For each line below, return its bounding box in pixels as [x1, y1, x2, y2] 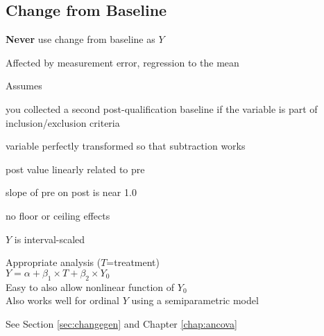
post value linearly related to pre [6, 161, 145, 176]
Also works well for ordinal [6, 293, 119, 308]
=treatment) [106, 255, 160, 269]
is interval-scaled [14, 231, 85, 246]
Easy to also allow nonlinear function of [6, 279, 175, 294]
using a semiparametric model [131, 293, 259, 308]
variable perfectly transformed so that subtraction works [6, 139, 246, 153]
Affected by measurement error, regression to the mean [6, 55, 239, 69]
